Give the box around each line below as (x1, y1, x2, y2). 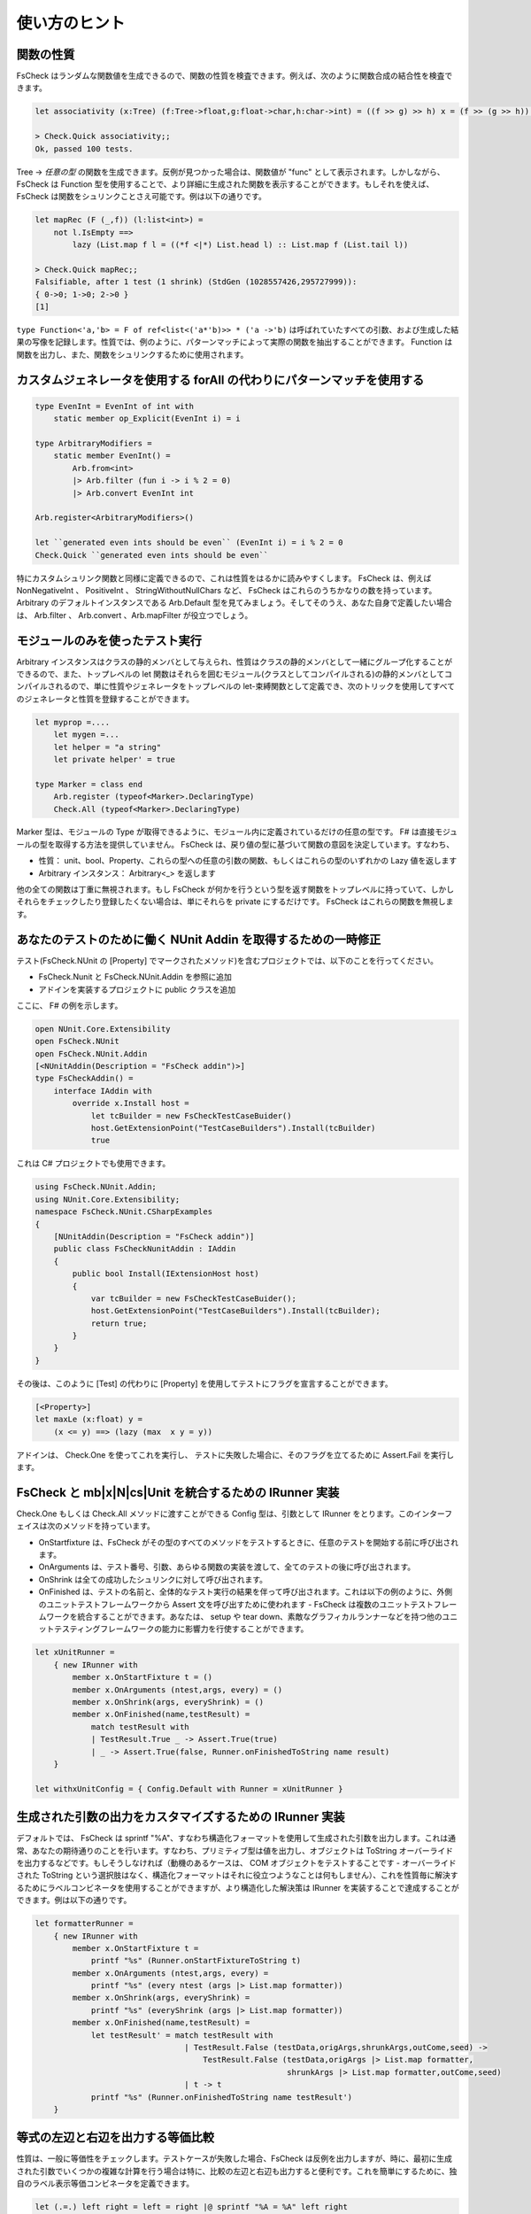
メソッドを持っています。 (62, 1521, 155, 1531)
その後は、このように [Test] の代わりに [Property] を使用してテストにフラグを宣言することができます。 (16, 1378, 393, 1389)
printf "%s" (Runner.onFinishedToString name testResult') (90, 2092, 353, 2102)
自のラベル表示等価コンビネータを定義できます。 (16, 2179, 195, 2189)
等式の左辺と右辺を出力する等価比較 (16, 2130, 214, 2145)
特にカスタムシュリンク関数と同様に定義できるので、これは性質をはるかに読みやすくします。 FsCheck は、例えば (16, 572, 432, 584)
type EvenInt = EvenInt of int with (35, 401, 195, 411)
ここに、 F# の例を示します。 (16, 1000, 123, 1010)
